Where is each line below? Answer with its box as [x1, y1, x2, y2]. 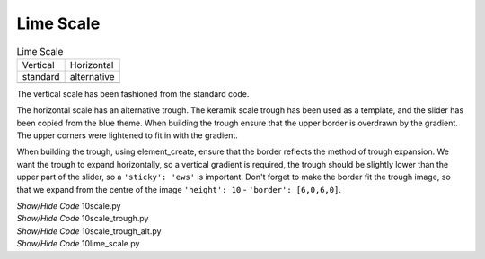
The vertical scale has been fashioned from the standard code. [16, 88, 250, 99]
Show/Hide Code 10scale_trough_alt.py [16, 225, 162, 237]
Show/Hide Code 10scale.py [16, 201, 121, 212]
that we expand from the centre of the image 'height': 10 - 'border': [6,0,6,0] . [16, 184, 341, 194]
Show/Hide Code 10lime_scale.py [16, 238, 140, 249]
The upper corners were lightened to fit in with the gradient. [16, 130, 238, 141]
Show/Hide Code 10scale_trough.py [16, 213, 149, 224]
